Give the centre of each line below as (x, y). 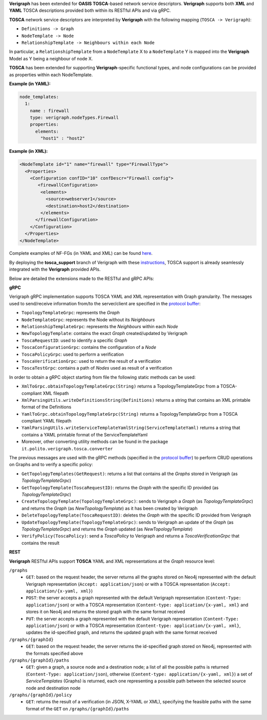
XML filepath (56, 393)
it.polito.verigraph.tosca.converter (67, 449)
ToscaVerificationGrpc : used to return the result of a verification (91, 361)
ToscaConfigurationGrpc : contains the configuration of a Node (89, 347)
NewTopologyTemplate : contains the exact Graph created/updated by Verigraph (105, 334)
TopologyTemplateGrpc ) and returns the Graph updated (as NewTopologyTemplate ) (107, 529)
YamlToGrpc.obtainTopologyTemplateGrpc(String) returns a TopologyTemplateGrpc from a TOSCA (130, 414)
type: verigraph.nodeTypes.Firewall (74, 118)
